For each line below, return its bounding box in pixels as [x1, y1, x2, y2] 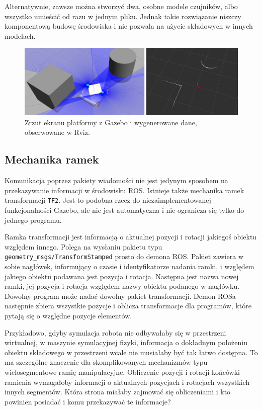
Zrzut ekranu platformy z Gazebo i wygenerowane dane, [25, 117, 197, 127]
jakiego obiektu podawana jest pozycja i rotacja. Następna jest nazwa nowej [5, 271, 239, 281]
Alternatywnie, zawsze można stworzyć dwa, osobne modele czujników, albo [5, 1, 238, 11]
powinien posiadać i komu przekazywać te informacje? [5, 396, 171, 406]
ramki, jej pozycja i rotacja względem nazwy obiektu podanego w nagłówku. [5, 281, 240, 291]
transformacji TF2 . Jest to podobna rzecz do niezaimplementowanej [5, 195, 211, 205]
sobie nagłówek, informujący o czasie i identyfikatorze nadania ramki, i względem [5, 261, 254, 271]
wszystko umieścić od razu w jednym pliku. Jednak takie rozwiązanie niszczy [5, 11, 241, 21]
